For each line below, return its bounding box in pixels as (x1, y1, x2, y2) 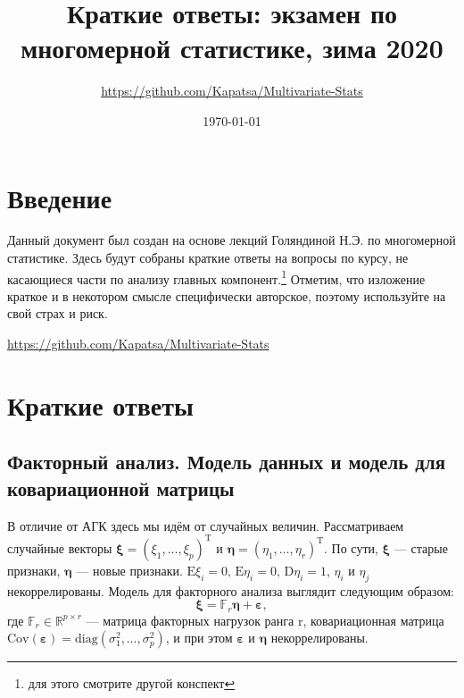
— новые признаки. (76, 560, 183, 579)
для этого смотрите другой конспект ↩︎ (28, 674, 236, 693)
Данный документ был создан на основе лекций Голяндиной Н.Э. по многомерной (7, 231, 456, 249)
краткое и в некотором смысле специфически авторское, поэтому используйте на (7, 286, 446, 305)
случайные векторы (7, 538, 112, 557)
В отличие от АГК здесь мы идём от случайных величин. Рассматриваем (7, 516, 404, 534)
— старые (394, 538, 448, 557)
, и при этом (165, 628, 233, 647)
